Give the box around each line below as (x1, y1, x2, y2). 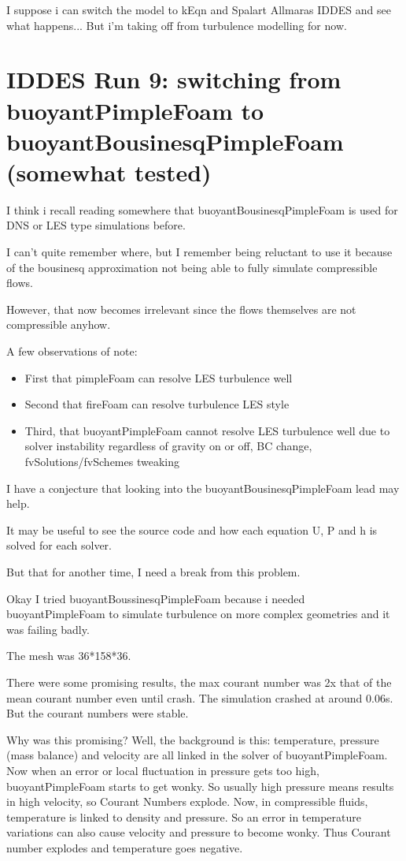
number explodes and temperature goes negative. (6, 839, 243, 855)
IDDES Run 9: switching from (6, 63, 341, 95)
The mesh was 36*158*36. (6, 647, 131, 664)
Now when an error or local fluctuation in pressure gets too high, (6, 762, 319, 778)
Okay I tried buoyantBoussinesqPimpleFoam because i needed (6, 590, 305, 606)
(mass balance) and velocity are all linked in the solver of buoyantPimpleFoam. (6, 747, 388, 763)
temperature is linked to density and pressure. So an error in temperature (6, 808, 362, 825)
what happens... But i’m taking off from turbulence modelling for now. (6, 17, 347, 33)
